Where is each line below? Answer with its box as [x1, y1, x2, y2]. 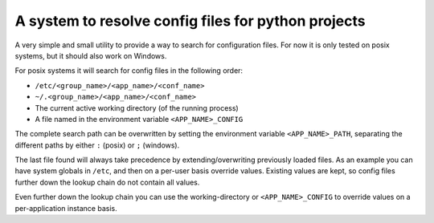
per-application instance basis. [14, 203, 117, 213]
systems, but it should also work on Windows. [14, 51, 167, 60]
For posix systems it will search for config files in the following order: [14, 66, 244, 75]
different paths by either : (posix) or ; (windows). [14, 140, 180, 150]
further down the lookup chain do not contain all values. [14, 177, 200, 187]
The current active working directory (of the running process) [35, 103, 239, 112]
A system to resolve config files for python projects [14, 12, 366, 30]
